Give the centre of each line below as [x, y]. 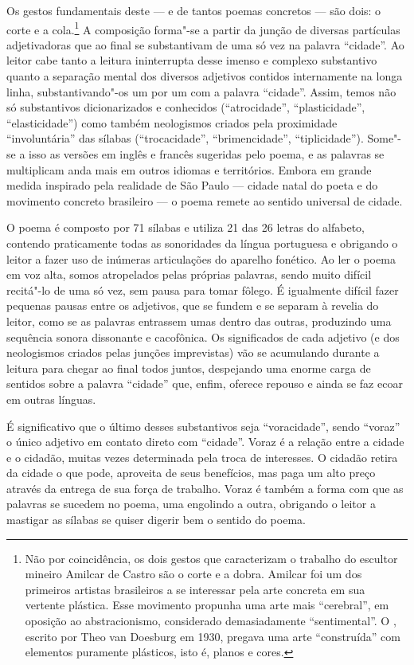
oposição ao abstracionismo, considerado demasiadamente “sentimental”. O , [211, 621]
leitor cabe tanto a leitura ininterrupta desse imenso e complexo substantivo [192, 60]
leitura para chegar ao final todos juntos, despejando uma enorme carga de [189, 368]
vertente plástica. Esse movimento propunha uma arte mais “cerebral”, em [207, 605]
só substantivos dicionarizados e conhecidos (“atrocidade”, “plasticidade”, [186, 107]
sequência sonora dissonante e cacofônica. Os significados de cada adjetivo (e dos [203, 336]
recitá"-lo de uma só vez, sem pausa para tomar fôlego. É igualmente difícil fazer [203, 289]
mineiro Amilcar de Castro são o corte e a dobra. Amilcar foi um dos [193, 574]
